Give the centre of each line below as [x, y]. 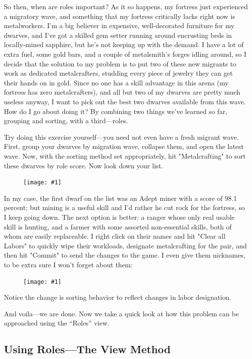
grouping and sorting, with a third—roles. [66, 121]
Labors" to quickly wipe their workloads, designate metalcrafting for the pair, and [126, 245]
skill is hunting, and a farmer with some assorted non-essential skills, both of [118, 226]
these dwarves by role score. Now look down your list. [84, 165]
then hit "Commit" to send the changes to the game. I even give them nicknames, [125, 255]
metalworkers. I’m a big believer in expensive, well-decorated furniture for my [119, 25]
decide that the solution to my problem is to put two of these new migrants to [120, 63]
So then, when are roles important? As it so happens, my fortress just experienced [126, 6]
